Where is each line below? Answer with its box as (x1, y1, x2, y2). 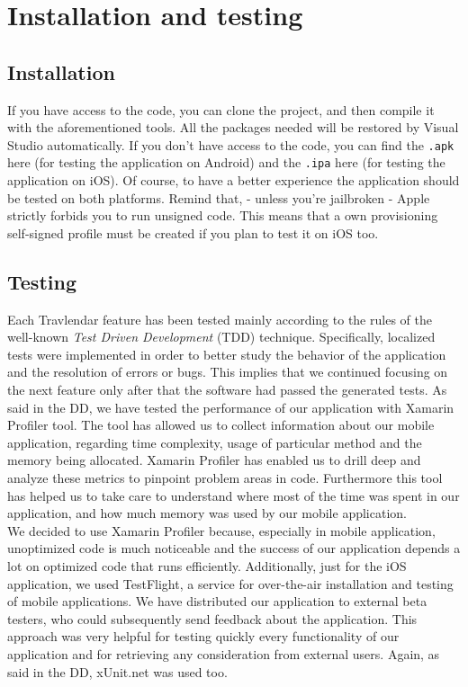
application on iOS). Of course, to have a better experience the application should (7, 171, 460, 190)
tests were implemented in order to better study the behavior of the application (7, 344, 446, 363)
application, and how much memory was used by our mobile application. (7, 504, 407, 522)
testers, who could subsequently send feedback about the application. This (7, 609, 418, 628)
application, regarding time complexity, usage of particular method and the (7, 433, 422, 451)
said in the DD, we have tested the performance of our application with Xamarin (7, 397, 454, 416)
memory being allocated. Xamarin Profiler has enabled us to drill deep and (7, 451, 421, 469)
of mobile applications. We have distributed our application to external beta (7, 592, 427, 611)
